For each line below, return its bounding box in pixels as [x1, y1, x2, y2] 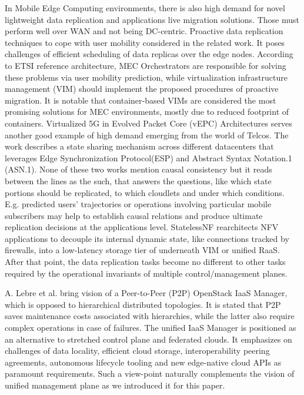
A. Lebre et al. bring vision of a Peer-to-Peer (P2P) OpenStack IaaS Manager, [5, 287, 288, 299]
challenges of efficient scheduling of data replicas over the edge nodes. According [5, 48, 293, 60]
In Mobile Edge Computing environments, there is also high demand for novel [5, 2, 285, 14]
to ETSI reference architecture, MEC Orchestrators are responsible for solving [5, 59, 286, 71]
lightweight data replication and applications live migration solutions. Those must [5, 13, 299, 25]
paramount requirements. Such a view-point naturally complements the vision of [5, 367, 295, 380]
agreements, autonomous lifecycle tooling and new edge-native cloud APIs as [5, 356, 282, 368]
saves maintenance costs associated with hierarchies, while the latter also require [5, 310, 295, 322]
